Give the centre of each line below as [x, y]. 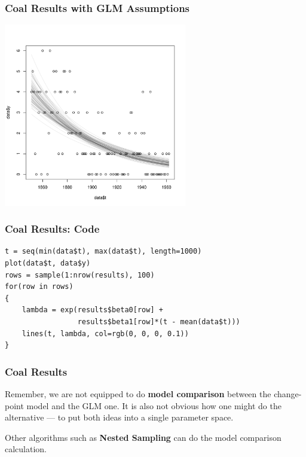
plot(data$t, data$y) [48, 263]
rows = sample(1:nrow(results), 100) [80, 275]
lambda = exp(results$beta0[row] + [92, 310]
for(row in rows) [39, 287]
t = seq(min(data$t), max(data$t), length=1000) [103, 252]
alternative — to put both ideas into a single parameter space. [119, 417]
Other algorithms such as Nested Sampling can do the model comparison [143, 437]
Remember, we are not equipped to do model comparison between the [138, 393]
